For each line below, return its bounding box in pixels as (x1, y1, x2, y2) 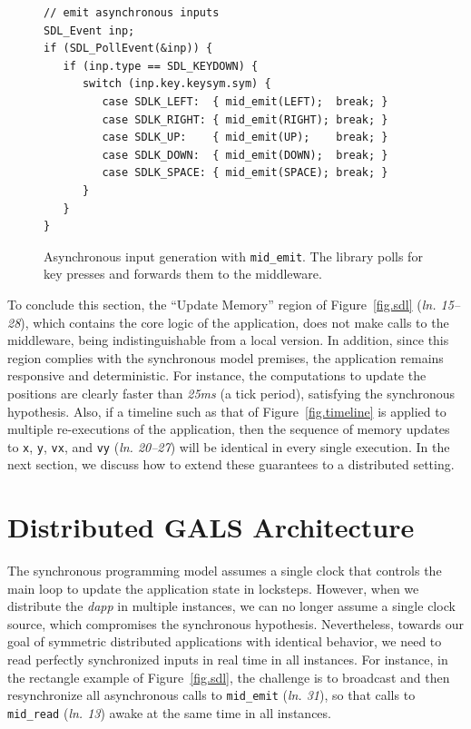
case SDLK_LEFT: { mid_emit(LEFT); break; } (102, 94, 388, 108)
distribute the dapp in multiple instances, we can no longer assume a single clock (7, 596, 456, 616)
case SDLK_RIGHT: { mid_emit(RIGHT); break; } (102, 113, 388, 126)
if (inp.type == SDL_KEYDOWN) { (63, 59, 259, 73)
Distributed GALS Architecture (7, 508, 415, 546)
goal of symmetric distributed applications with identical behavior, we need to (7, 632, 442, 651)
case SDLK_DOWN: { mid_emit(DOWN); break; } (102, 148, 388, 162)
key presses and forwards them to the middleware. (44, 264, 322, 283)
